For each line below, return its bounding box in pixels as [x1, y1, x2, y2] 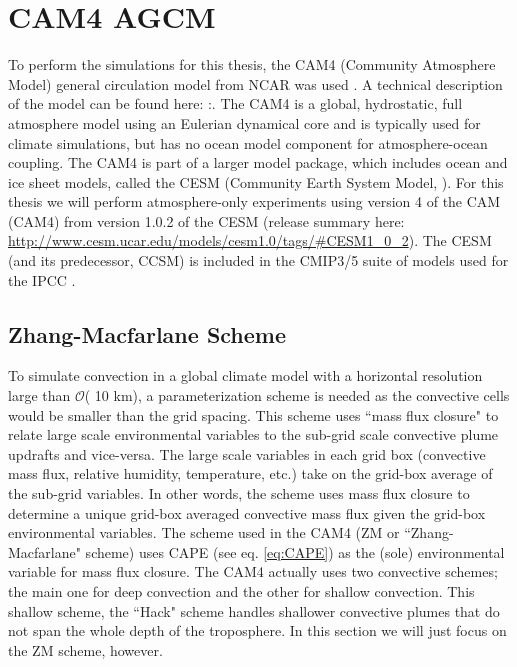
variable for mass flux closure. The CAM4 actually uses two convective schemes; [8, 561, 498, 582]
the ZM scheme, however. [8, 639, 163, 660]
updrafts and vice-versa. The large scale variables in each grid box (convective [8, 443, 486, 464]
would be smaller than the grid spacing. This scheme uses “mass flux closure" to [8, 404, 499, 425]
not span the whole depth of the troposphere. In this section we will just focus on [8, 620, 507, 641]
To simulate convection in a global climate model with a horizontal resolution [8, 365, 483, 386]
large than [8, 385, 71, 406]
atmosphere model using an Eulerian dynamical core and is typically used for [8, 112, 481, 133]
